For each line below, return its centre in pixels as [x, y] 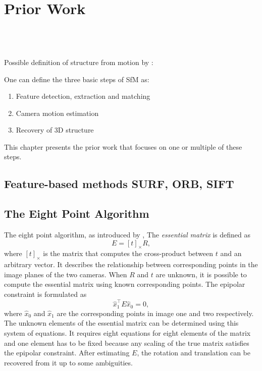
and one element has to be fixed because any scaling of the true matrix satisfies [127, 343]
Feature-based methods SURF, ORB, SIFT [119, 184]
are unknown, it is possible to [201, 274]
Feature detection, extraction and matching [83, 96]
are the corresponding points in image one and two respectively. [155, 313]
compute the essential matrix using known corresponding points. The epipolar [125, 284]
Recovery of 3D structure [55, 130]
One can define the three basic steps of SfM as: [77, 79]
